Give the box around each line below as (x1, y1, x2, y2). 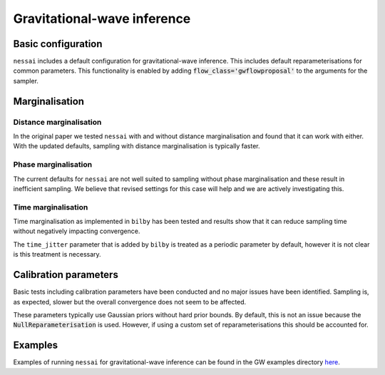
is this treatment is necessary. (13, 250, 101, 259)
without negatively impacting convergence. (13, 227, 140, 235)
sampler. (13, 76, 39, 85)
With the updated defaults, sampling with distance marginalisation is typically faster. (13, 142, 260, 150)
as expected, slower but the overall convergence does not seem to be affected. (13, 297, 247, 306)
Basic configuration (13, 38, 103, 50)
